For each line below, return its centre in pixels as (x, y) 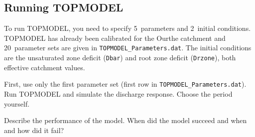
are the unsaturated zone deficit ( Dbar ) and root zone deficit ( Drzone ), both (120, 58)
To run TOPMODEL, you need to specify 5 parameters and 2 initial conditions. (127, 28)
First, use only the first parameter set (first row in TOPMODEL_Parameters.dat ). (125, 84)
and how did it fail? (34, 130)
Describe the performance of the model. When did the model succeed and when (126, 120)
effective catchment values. (45, 67)
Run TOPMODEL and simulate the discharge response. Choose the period (118, 93)
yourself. (17, 103)
